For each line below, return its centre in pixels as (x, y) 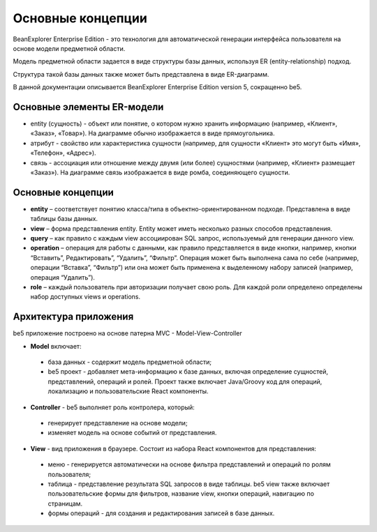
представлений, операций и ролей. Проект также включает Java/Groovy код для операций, (185, 381)
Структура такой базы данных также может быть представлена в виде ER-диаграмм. (141, 74)
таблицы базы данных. (64, 219)
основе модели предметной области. (69, 48)
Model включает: (56, 346)
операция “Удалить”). (63, 277)
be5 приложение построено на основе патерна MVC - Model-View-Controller (127, 333)
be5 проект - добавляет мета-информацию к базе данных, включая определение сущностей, (188, 372)
